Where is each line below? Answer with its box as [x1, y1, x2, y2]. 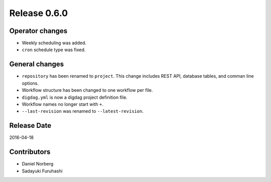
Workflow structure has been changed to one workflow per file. [22, 87, 153, 93]
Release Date [9, 121, 52, 130]
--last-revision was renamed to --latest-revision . [22, 108, 144, 114]
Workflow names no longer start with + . [22, 101, 104, 107]
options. [22, 80, 39, 86]
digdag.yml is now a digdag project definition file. [22, 94, 127, 100]
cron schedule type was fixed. [22, 47, 86, 53]
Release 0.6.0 [9, 8, 68, 19]
